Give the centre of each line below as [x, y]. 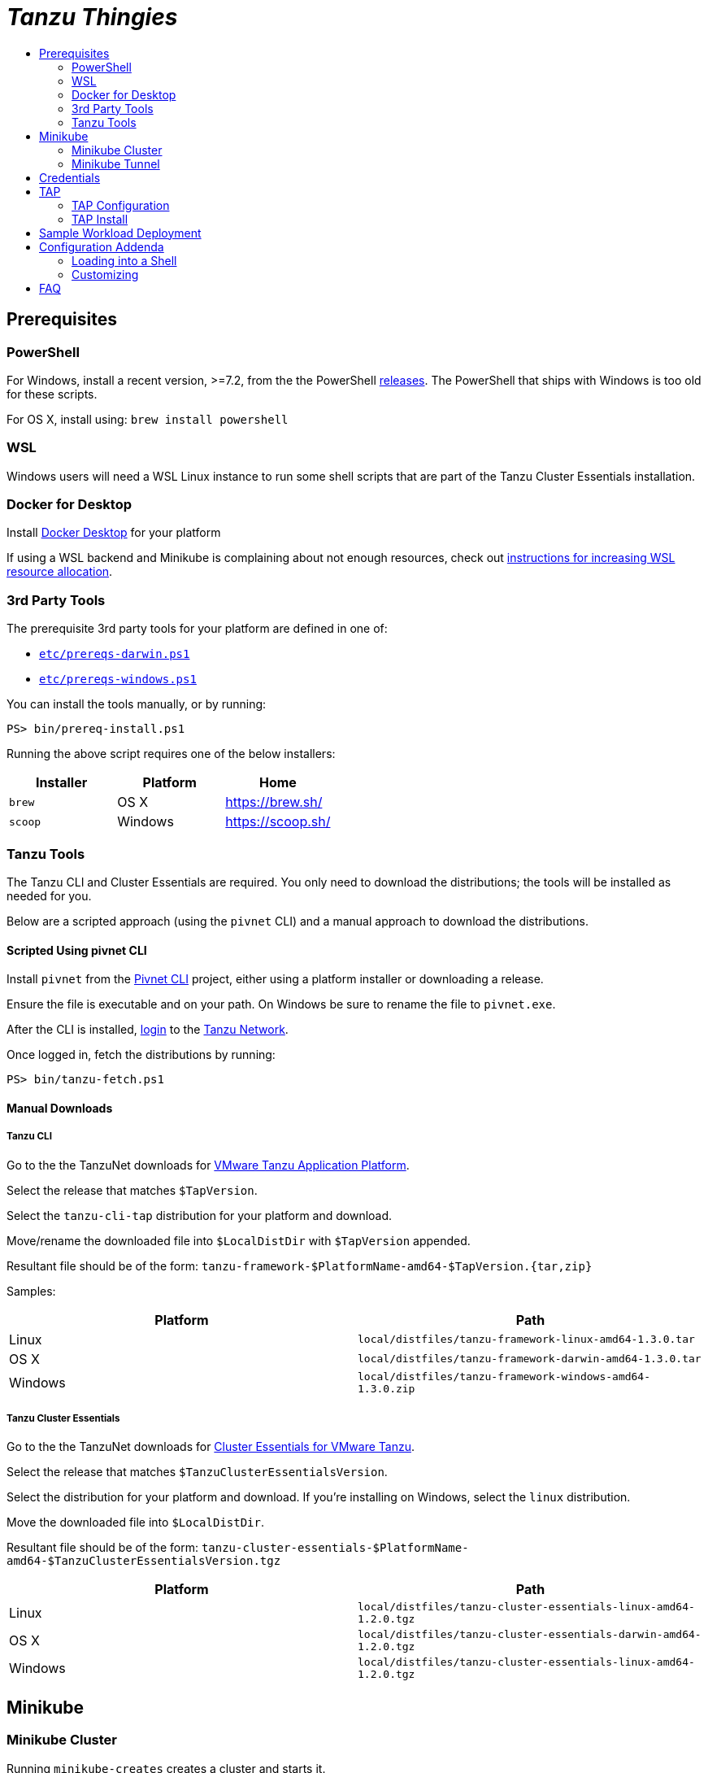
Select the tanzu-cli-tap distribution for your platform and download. [200, 1215]
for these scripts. [52, 394]
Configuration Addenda [102, 246]
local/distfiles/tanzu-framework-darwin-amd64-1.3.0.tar [530, 1359]
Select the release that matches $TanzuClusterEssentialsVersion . [197, 1472]
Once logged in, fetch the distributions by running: [141, 1055]
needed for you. [49, 895]
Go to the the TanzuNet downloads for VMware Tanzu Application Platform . [208, 1165]
